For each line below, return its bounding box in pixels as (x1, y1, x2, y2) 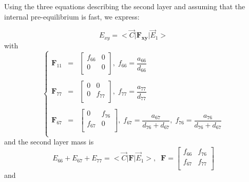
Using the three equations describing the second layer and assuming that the (4, 1, 245, 11)
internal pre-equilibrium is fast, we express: (4, 11, 140, 22)
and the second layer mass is (4, 136, 94, 147)
